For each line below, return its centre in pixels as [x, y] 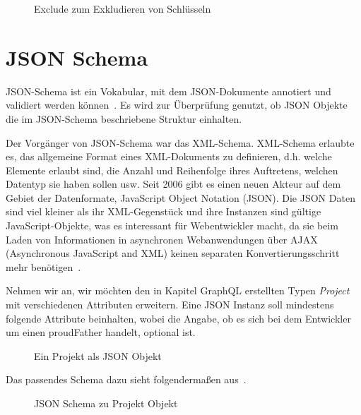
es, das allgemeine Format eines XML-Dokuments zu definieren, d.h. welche [169, 156]
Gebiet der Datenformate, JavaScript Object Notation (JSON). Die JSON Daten [180, 197]
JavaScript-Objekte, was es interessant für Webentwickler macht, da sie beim [172, 225]
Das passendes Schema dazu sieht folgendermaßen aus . [126, 379]
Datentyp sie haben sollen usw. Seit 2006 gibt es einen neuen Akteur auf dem [173, 184]
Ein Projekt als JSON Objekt [98, 355]
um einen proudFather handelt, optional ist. [101, 332]
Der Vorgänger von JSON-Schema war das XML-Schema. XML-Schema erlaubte [180, 142]
